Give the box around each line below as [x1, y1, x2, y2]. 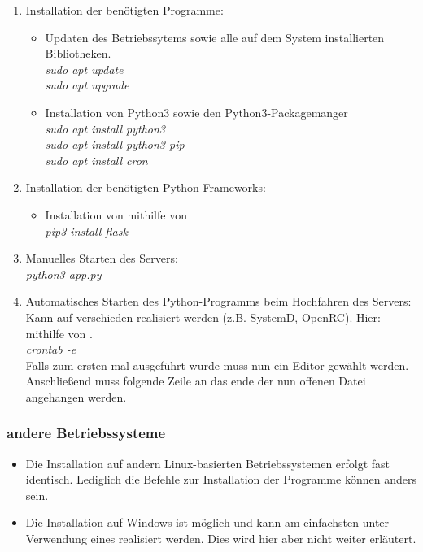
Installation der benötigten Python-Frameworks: [25, 179, 266, 196]
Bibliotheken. [45, 45, 111, 62]
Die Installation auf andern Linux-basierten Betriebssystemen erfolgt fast [25, 454, 390, 472]
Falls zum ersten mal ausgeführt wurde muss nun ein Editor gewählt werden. [25, 356, 409, 373]
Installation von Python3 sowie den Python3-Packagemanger [45, 103, 348, 120]
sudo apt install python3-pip [45, 136, 185, 153]
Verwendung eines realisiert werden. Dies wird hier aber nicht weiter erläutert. [25, 530, 416, 547]
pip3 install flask [45, 222, 128, 239]
